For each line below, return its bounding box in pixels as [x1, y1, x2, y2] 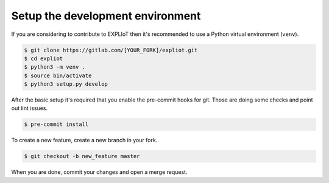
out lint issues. [11, 105, 48, 112]
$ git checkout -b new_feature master [24, 153, 140, 160]
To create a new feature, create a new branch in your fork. [11, 137, 158, 144]
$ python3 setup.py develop [24, 81, 108, 88]
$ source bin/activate [24, 72, 92, 79]
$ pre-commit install [24, 121, 89, 128]
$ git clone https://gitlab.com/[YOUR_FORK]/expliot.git [24, 46, 198, 54]
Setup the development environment [11, 9, 201, 22]
